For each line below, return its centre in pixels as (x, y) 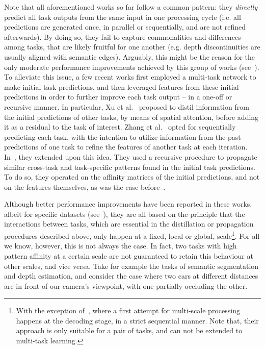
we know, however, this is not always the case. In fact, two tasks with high (121, 246)
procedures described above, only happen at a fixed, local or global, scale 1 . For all (132, 235)
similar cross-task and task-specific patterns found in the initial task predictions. (130, 167)
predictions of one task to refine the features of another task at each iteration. (126, 147)
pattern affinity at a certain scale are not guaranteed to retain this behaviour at (129, 255)
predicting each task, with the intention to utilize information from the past (123, 136)
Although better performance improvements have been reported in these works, (128, 204)
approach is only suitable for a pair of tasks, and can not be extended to (129, 330)
